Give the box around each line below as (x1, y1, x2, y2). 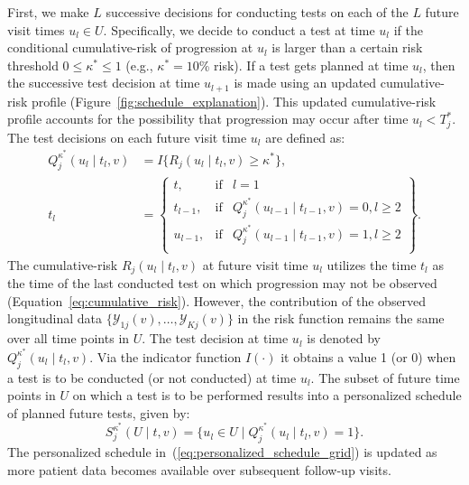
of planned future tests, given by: (7, 403, 190, 422)
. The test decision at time (142, 329, 289, 348)
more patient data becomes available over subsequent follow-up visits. (7, 460, 391, 479)
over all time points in (7, 329, 130, 348)
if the (393, 20, 423, 39)
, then (422, 55, 455, 74)
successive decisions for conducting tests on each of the (106, 3, 409, 21)
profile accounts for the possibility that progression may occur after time (7, 109, 409, 128)
